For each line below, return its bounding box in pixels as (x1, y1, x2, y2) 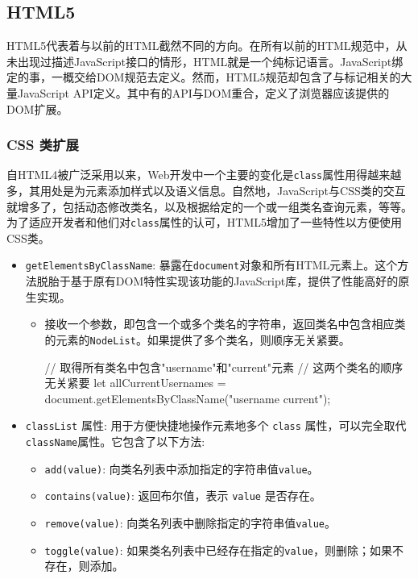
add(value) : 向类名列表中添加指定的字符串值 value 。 (44, 460, 319, 477)
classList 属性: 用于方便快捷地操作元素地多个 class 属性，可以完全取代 (25, 417, 407, 434)
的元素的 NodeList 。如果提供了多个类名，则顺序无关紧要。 (44, 331, 350, 348)
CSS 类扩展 (6, 135, 79, 155)
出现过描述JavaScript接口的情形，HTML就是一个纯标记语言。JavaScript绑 (17, 52, 404, 69)
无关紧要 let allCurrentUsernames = (44, 374, 226, 391)
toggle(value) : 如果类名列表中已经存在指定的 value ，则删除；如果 (44, 541, 393, 558)
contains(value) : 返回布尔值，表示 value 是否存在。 (44, 487, 321, 504)
